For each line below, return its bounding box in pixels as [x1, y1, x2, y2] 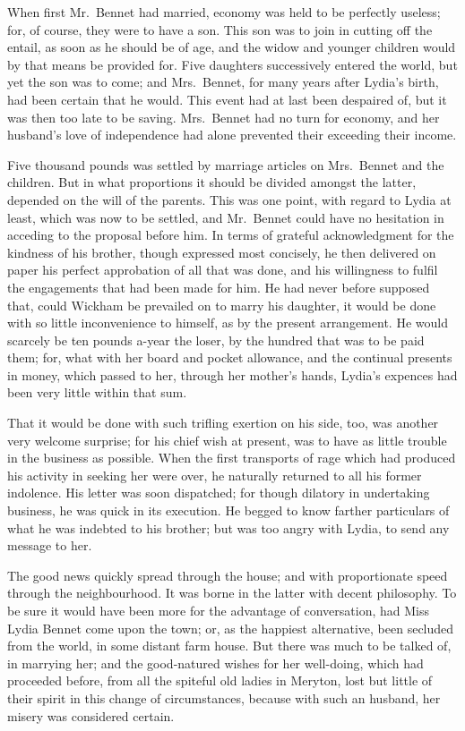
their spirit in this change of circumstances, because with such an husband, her [7, 688, 441, 707]
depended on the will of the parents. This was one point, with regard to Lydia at [7, 190, 452, 208]
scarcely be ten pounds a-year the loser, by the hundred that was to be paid [7, 330, 425, 349]
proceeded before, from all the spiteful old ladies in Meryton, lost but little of [7, 671, 433, 690]
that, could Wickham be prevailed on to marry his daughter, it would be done [7, 295, 436, 314]
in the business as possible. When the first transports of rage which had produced [7, 448, 456, 467]
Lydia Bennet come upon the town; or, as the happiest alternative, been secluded [7, 618, 454, 637]
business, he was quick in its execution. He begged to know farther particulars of [7, 501, 450, 520]
